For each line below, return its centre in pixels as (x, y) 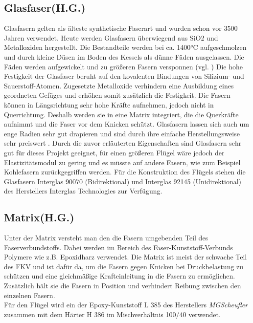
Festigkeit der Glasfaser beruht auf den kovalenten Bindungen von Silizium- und (124, 76)
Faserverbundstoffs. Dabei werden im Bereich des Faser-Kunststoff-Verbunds (118, 247)
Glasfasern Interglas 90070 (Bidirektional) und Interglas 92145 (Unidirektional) (123, 181)
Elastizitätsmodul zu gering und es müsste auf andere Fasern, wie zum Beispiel (122, 162)
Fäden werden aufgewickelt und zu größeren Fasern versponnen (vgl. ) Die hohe (123, 66)
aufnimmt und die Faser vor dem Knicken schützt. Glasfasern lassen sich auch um (127, 124)
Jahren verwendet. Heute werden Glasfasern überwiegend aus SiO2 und (111, 37)
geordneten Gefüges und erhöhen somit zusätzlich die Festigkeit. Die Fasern (117, 95)
